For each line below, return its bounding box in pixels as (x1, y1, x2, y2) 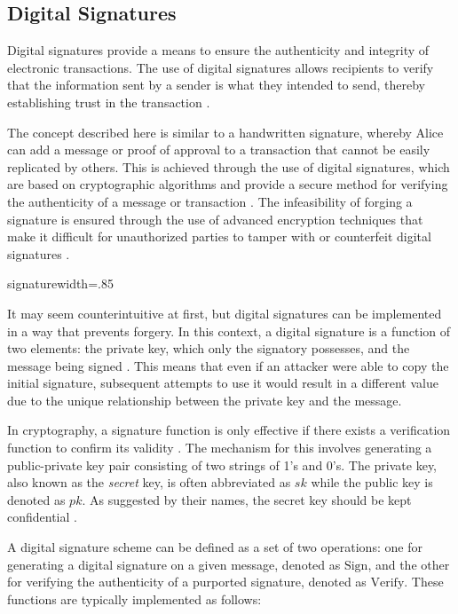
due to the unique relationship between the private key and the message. (7, 390, 402, 409)
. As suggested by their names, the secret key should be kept (82, 490, 412, 508)
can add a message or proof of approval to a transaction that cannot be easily (7, 140, 430, 159)
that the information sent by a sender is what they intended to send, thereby (7, 75, 425, 94)
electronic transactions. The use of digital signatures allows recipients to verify (7, 58, 434, 76)
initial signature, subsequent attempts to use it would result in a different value (7, 374, 438, 392)
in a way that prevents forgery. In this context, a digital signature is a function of (7, 321, 451, 340)
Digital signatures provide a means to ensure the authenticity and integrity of (7, 41, 430, 59)
